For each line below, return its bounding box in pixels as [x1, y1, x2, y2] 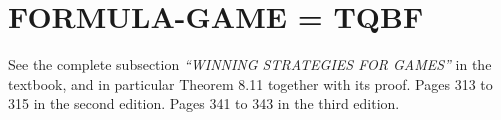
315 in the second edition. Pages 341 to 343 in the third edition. [8, 93, 400, 114]
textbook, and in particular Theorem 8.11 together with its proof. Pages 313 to [8, 73, 493, 94]
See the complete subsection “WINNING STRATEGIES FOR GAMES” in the [8, 54, 492, 75]
